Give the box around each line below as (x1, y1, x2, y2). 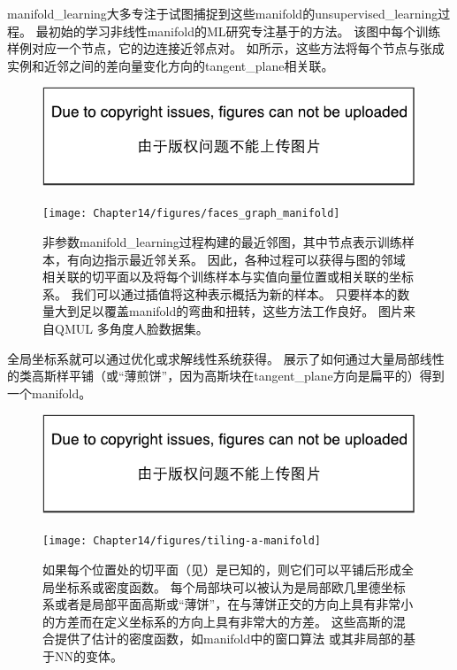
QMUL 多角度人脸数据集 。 (54, 319, 209, 337)
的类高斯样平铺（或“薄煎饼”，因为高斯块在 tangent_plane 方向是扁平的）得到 (7, 366, 445, 385)
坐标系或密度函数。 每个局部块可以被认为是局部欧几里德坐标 (54, 577, 406, 596)
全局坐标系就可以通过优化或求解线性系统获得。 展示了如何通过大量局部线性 (7, 349, 445, 367)
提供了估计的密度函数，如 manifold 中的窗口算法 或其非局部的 (54, 629, 403, 648)
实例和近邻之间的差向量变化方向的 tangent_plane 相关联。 (7, 56, 334, 74)
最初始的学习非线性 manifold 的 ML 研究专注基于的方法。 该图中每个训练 (35, 21, 441, 40)
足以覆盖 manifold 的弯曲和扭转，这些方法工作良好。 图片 (79, 302, 403, 320)
